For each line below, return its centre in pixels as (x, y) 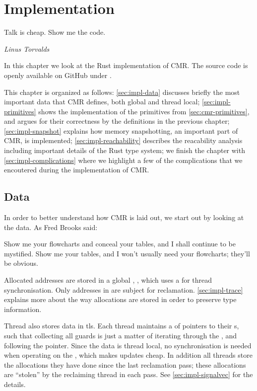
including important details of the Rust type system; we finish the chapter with (125, 150)
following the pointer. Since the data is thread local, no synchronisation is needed (128, 345)
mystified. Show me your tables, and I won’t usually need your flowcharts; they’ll (127, 253)
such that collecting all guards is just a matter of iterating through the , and (121, 335)
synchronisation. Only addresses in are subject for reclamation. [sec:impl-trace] (124, 289)
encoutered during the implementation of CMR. (77, 170)
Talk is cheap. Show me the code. (55, 32)
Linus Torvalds (27, 48)
